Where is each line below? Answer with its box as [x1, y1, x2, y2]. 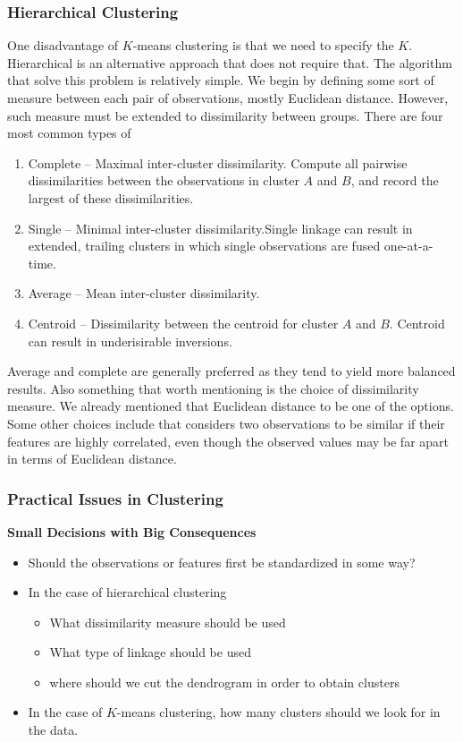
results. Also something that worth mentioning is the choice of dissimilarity [7, 379, 419, 397]
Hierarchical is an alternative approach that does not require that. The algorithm [7, 53, 452, 72]
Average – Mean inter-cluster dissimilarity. [28, 284, 260, 303]
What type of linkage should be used [49, 643, 251, 661]
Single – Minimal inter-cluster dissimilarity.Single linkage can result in [28, 218, 413, 237]
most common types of [7, 124, 131, 142]
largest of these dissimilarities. [28, 188, 194, 207]
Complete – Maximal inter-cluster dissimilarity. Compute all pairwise [28, 153, 408, 172]
